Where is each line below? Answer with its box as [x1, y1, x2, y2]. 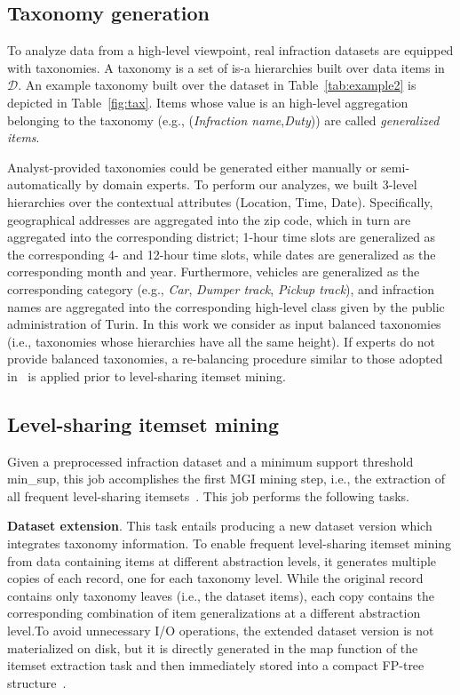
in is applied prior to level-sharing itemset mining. [7, 366, 286, 385]
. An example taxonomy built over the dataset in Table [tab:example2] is [18, 76, 416, 94]
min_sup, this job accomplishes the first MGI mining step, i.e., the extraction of [7, 469, 445, 488]
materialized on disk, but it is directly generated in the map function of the [7, 638, 418, 657]
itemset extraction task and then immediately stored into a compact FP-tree [7, 656, 424, 675]
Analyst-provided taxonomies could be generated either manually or [7, 157, 377, 176]
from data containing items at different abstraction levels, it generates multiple [7, 551, 437, 570]
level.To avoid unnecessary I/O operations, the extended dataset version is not [7, 621, 434, 640]
